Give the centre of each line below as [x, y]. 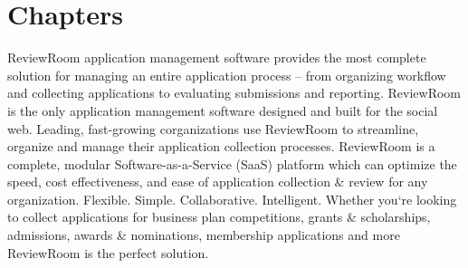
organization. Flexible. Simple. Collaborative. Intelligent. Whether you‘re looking [232, 199]
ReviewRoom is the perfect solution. [108, 252]
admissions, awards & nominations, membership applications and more [204, 235]
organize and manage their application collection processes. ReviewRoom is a [221, 146]
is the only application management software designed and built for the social [223, 110]
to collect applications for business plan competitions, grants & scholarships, [219, 217]
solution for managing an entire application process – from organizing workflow [227, 75]
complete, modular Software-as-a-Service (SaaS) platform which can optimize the [232, 163]
